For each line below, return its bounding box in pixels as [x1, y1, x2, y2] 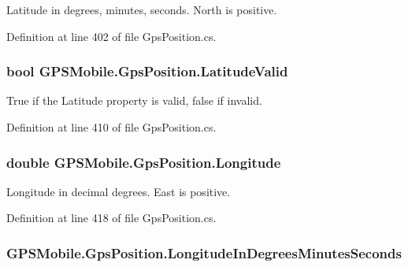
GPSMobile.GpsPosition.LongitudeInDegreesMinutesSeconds [6, 243, 402, 262]
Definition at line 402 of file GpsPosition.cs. [6, 28, 217, 44]
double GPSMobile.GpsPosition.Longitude [6, 152, 281, 172]
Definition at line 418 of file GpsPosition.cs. [6, 210, 217, 226]
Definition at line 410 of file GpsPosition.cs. [6, 119, 217, 135]
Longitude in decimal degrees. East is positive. [6, 183, 231, 199]
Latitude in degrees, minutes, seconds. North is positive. [6, 2, 277, 17]
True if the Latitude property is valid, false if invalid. [6, 92, 262, 109]
